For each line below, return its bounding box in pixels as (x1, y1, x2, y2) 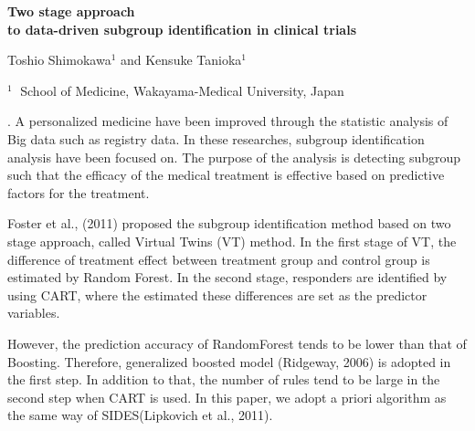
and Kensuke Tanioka (120, 50, 242, 69)
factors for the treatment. (7, 183, 150, 202)
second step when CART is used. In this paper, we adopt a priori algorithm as (7, 387, 447, 406)
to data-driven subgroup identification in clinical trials (7, 19, 357, 38)
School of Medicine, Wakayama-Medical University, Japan (20, 80, 344, 100)
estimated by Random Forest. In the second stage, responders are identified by (7, 268, 448, 287)
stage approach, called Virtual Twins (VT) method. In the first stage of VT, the (7, 231, 457, 250)
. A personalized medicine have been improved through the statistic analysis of (7, 111, 449, 131)
